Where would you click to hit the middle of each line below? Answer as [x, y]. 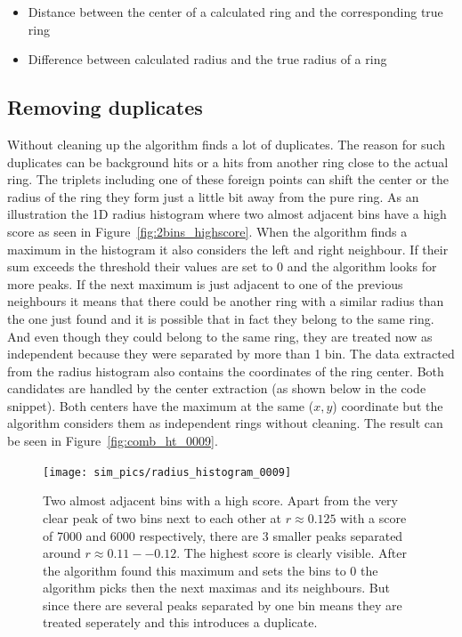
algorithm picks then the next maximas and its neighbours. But [216, 588]
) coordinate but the [388, 405]
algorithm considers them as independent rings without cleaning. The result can [225, 423]
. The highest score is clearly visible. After [292, 553]
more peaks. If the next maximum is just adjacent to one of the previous [205, 283]
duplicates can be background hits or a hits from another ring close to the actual [228, 161]
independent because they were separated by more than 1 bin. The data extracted [231, 354]
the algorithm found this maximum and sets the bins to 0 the [211, 570]
